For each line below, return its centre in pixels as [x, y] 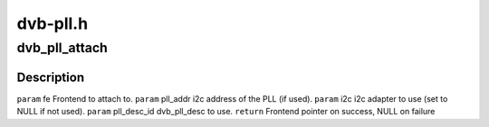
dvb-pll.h [53, 23]
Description [51, 77]
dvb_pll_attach [62, 48]
